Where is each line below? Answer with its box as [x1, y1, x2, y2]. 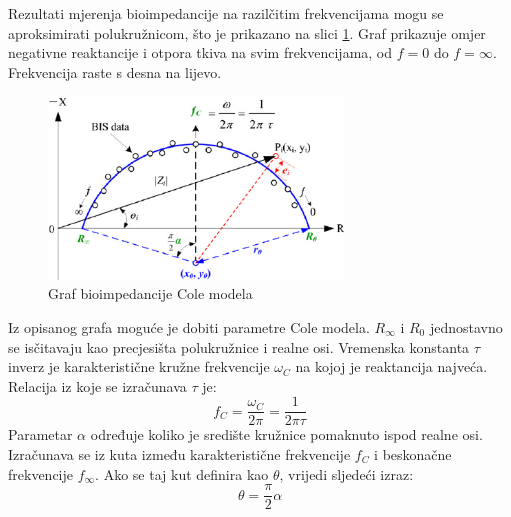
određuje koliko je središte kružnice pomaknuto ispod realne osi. [90, 424, 483, 445]
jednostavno [429, 316, 503, 337]
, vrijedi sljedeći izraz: [279, 463, 414, 484]
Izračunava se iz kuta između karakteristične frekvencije [8, 444, 351, 465]
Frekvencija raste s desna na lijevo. [8, 61, 222, 82]
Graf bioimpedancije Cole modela [48, 283, 253, 304]
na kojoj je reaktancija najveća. [295, 356, 488, 377]
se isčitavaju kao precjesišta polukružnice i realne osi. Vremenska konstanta [8, 336, 470, 357]
